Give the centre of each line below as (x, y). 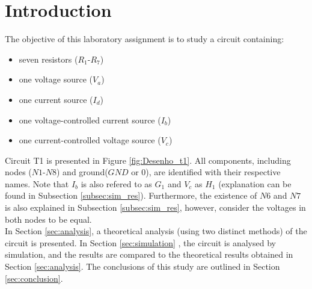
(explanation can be (255, 183)
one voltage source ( (56, 79)
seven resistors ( (48, 59)
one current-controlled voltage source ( (90, 140)
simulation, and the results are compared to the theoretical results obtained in (149, 254)
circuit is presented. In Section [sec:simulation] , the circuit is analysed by (140, 242)
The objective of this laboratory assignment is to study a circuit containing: (145, 39)
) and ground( (82, 172)
